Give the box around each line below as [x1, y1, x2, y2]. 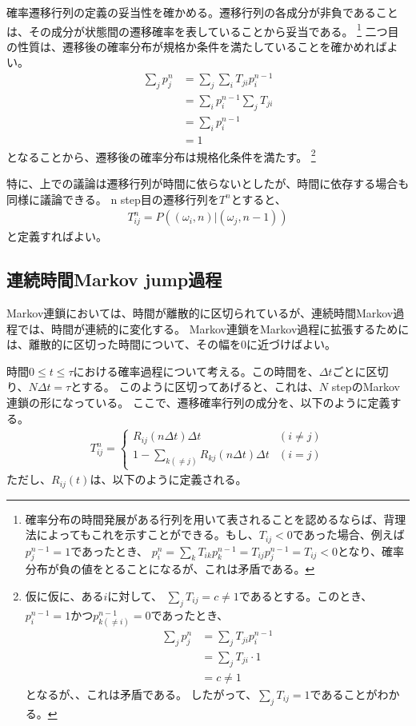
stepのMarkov [331, 378, 400, 395]
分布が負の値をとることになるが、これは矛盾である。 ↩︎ [25, 560, 315, 577]
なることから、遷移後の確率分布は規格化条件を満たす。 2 [17, 146, 316, 165]
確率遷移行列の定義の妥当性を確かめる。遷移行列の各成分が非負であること [6, 4, 398, 20]
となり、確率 [338, 542, 405, 559]
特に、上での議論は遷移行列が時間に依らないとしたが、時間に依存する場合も [6, 175, 410, 192]
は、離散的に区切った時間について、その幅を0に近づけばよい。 [6, 336, 336, 353]
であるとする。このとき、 [238, 588, 373, 604]
